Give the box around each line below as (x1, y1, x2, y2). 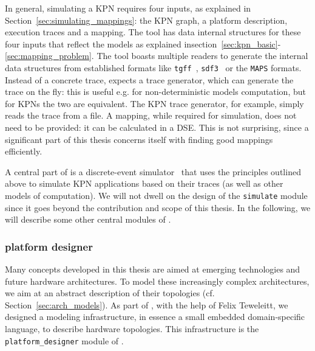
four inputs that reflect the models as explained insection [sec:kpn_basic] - (5, 37, 281, 50)
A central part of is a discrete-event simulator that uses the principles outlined (5, 165, 301, 178)
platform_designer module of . (5, 334, 124, 347)
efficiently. (5, 145, 42, 158)
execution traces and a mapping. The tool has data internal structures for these (5, 26, 301, 38)
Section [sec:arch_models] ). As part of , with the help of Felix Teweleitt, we (5, 298, 288, 311)
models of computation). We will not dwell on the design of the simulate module (5, 189, 308, 201)
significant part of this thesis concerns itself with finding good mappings (5, 133, 273, 145)
